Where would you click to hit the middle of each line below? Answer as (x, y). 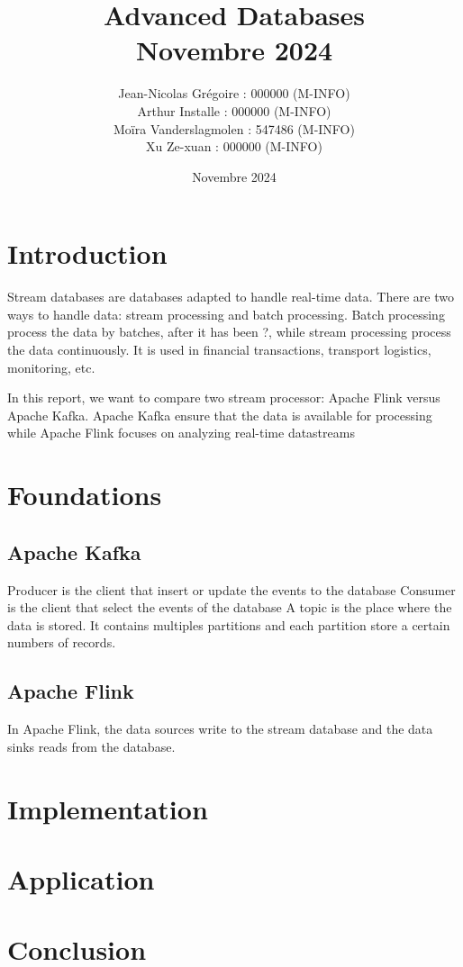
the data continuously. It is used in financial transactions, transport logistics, (219, 349)
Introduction (87, 253)
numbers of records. (62, 642)
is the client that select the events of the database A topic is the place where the (230, 607)
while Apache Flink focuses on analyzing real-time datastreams (181, 433)
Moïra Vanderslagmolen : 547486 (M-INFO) (234, 128)
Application (81, 878)
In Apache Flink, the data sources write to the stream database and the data (220, 729)
